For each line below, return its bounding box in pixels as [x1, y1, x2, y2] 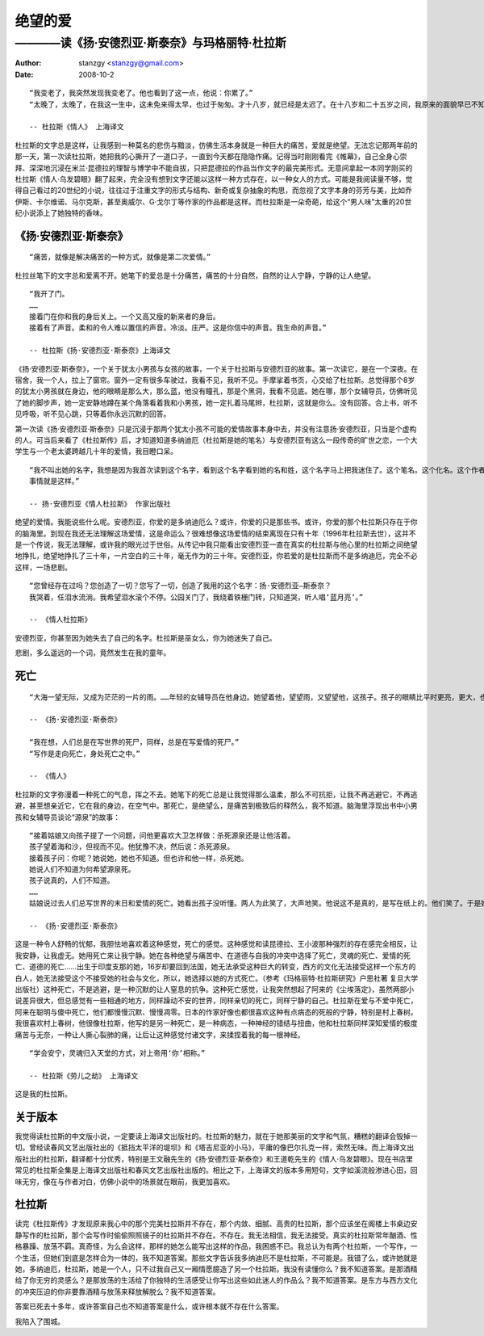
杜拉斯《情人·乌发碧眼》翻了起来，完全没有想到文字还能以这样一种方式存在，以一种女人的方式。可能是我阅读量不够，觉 [15, 174, 413, 183]
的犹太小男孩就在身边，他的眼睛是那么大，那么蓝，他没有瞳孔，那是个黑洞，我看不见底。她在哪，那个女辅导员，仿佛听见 [15, 386, 418, 396]
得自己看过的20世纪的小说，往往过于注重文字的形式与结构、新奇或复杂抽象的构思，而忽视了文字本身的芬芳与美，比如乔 [15, 186, 413, 195]
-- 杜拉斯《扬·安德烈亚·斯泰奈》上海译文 [29, 346, 171, 355]
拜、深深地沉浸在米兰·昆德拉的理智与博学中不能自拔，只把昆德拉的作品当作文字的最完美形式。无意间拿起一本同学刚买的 [15, 162, 413, 173]
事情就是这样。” [29, 477, 80, 486]
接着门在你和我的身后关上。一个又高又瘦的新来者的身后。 [29, 312, 220, 321]
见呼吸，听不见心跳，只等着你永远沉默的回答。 [15, 409, 171, 419]
